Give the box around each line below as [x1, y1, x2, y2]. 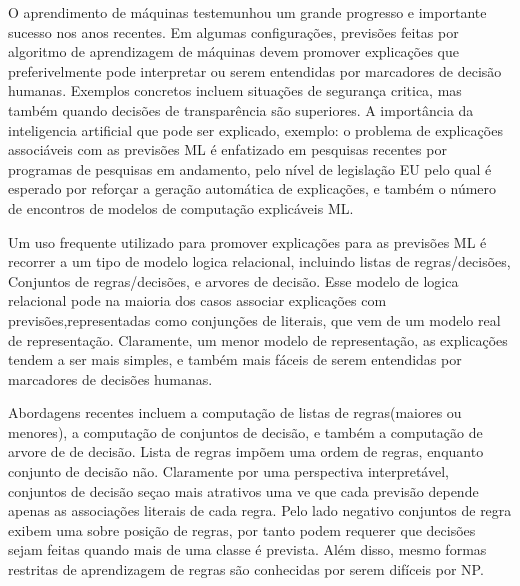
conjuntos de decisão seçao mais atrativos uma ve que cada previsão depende [8, 480, 479, 501]
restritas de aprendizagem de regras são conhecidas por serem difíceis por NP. [8, 559, 484, 580]
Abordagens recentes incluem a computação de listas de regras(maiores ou [8, 402, 462, 423]
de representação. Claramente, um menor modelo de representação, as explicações [8, 329, 508, 350]
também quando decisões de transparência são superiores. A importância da [8, 99, 474, 120]
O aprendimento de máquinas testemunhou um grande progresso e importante [8, 2, 487, 22]
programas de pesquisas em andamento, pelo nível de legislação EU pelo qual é [8, 158, 492, 179]
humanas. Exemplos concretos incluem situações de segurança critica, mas [8, 80, 462, 101]
